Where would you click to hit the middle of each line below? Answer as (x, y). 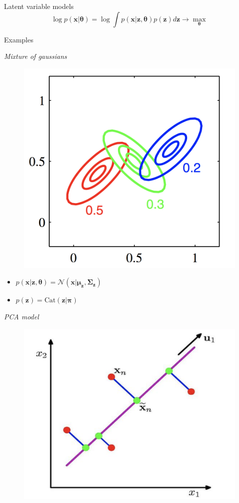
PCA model (21, 316)
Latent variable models (39, 6)
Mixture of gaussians (36, 56)
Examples (19, 39)
